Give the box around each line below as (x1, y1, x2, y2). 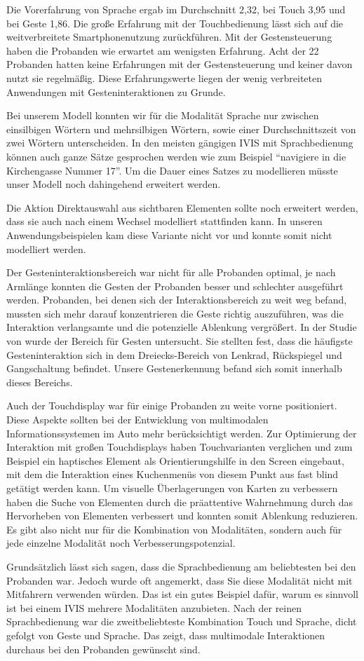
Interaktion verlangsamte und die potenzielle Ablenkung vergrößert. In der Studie (6, 320, 357, 334)
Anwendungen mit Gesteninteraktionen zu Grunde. (6, 84, 226, 99)
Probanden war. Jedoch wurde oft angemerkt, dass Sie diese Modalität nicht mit (6, 573, 353, 587)
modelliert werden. (6, 241, 86, 256)
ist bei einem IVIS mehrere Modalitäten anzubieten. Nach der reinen (6, 600, 302, 615)
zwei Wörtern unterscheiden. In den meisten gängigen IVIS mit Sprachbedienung (6, 135, 353, 150)
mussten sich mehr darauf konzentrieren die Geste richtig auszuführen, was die (6, 306, 344, 320)
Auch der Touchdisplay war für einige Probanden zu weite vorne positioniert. (6, 398, 337, 413)
